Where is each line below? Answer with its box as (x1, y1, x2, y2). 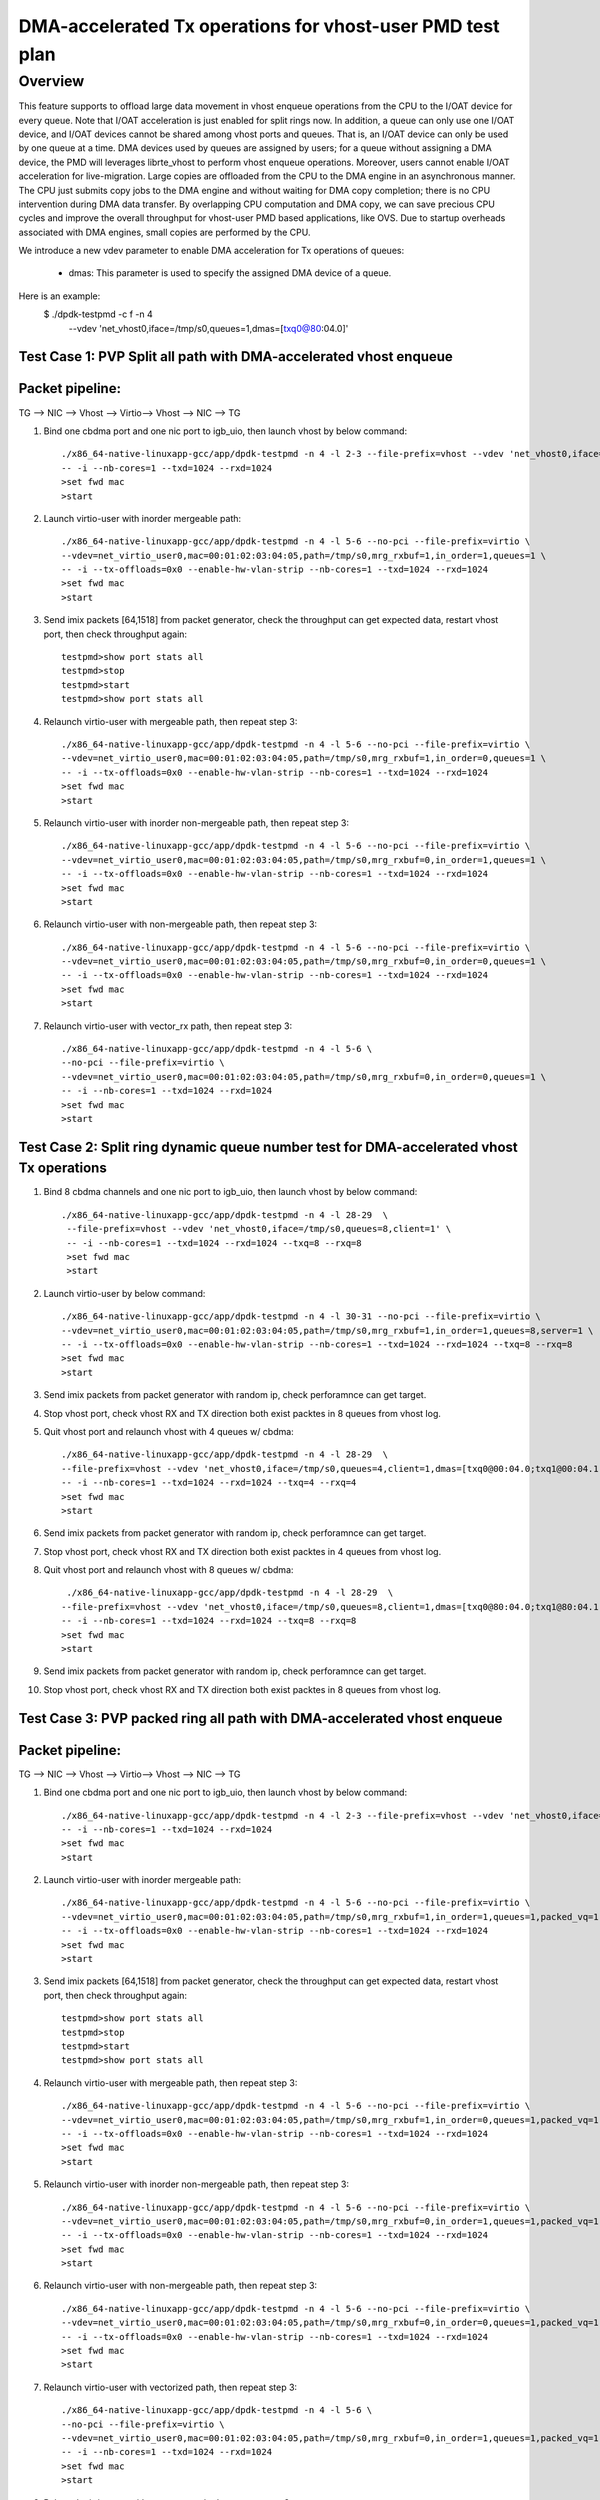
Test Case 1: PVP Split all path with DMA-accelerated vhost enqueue (18, 348, 454, 365)
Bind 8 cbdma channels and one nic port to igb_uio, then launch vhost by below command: (43, 1186, 418, 1198)
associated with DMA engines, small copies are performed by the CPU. (18, 226, 311, 238)
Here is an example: (18, 290, 101, 302)
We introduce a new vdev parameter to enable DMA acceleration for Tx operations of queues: (18, 245, 405, 257)
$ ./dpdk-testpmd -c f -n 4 (43, 308, 154, 320)
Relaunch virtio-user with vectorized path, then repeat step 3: (43, 2381, 298, 2393)
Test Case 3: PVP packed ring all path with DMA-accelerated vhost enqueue (18, 1710, 503, 1727)
